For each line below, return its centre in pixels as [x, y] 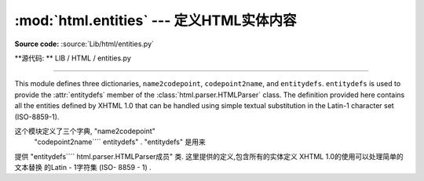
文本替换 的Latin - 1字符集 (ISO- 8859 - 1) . [83, 168]
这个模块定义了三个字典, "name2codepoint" [85, 131]
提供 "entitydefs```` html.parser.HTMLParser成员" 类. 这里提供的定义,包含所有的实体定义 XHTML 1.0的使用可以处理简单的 [209, 156]
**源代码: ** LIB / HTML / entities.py [73, 58]
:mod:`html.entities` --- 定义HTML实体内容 [155, 20]
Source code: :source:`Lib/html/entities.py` [84, 44]
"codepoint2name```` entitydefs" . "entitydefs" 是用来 [120, 142]
